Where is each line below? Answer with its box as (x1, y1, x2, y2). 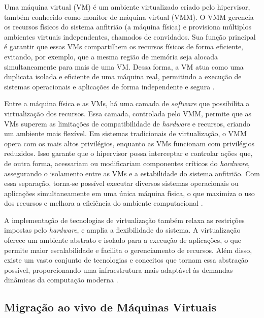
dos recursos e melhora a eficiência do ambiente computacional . (4, 198, 203, 208)
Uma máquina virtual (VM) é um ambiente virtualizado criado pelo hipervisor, (4, 2, 250, 12)
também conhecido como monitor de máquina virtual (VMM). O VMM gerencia (4, 11, 254, 22)
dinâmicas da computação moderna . (4, 274, 118, 285)
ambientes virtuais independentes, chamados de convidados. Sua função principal (4, 31, 256, 42)
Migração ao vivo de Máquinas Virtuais (4, 299, 216, 315)
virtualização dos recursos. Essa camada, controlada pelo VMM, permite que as (4, 108, 251, 118)
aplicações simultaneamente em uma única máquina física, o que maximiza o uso (4, 187, 255, 198)
